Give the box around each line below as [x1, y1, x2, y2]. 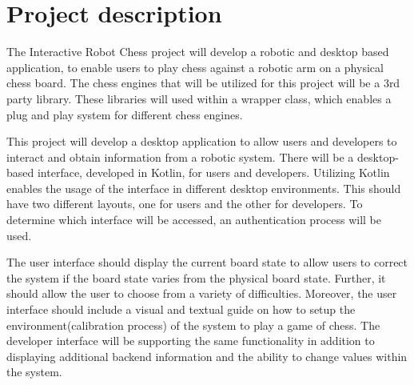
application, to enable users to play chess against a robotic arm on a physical [6, 58, 384, 75]
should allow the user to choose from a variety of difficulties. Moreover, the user [6, 285, 397, 302]
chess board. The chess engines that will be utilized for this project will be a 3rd [6, 74, 400, 91]
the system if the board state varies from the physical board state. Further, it [6, 269, 386, 286]
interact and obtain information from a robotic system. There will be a [6, 148, 354, 165]
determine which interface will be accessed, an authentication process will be [6, 211, 381, 228]
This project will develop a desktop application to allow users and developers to [6, 133, 397, 150]
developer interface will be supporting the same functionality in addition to [6, 332, 375, 349]
